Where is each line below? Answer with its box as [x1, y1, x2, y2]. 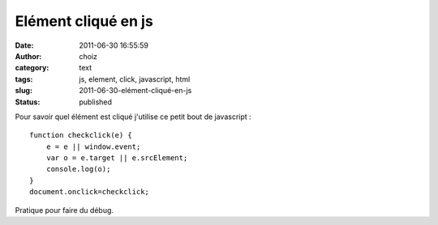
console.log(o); [45, 164, 111, 174]
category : [15, 63, 49, 73]
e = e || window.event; [45, 142, 141, 151]
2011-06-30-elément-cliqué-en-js [79, 86, 192, 96]
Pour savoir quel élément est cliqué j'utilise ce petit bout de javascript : [15, 112, 251, 121]
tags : [15, 74, 33, 84]
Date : [15, 40, 34, 50]
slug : [15, 86, 32, 96]
